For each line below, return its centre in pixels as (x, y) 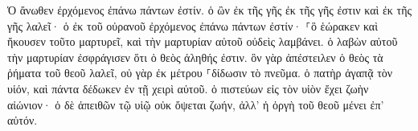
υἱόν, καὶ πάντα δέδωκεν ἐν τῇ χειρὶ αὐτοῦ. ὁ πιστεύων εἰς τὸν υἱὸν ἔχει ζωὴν (188, 88)
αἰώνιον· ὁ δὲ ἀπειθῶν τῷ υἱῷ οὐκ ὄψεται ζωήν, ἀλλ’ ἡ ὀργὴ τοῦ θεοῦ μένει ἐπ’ (196, 104)
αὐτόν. (23, 120)
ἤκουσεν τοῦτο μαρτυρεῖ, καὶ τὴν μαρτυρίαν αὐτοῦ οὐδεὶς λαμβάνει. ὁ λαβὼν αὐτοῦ (203, 41)
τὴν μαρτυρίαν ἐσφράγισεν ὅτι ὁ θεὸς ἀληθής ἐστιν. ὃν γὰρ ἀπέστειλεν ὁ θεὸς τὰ (195, 57)
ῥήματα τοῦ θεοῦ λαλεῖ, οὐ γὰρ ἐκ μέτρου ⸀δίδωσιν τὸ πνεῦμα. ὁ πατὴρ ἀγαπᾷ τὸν (200, 73)
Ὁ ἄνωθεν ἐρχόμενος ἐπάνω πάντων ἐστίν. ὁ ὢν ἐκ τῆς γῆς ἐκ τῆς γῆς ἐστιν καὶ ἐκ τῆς (210, 10)
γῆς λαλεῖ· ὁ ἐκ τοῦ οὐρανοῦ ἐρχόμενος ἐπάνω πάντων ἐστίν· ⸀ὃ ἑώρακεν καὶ (193, 25)
